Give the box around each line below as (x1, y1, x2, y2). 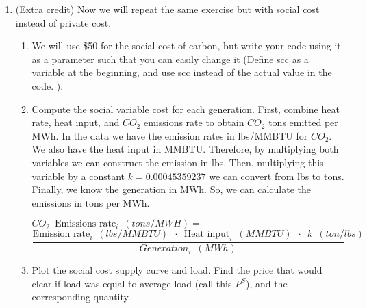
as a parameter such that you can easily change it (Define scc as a (31, 51, 309, 66)
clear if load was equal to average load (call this (31, 276, 232, 290)
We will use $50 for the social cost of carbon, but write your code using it (31, 38, 341, 53)
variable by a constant (31, 168, 125, 183)
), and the (245, 276, 288, 290)
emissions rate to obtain (143, 115, 244, 129)
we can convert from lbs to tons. (209, 168, 344, 183)
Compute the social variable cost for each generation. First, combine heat (31, 101, 340, 116)
